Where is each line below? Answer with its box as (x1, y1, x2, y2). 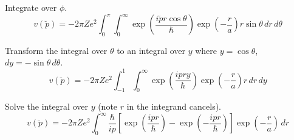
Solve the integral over (5, 100, 88, 113)
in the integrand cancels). (126, 100, 221, 113)
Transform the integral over (5, 44, 108, 56)
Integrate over (5, 1, 57, 13)
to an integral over (117, 44, 185, 56)
